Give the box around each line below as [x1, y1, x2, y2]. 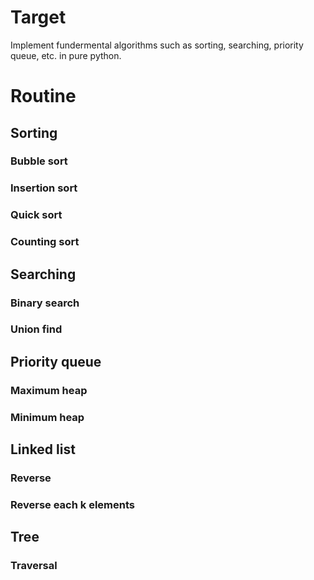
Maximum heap [10, 383, 88, 397]
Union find [10, 322, 63, 336]
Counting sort [10, 235, 80, 249]
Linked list [10, 441, 76, 458]
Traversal [10, 559, 58, 573]
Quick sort [10, 208, 63, 222]
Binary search [10, 296, 80, 310]
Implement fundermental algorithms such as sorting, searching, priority [10, 39, 304, 51]
